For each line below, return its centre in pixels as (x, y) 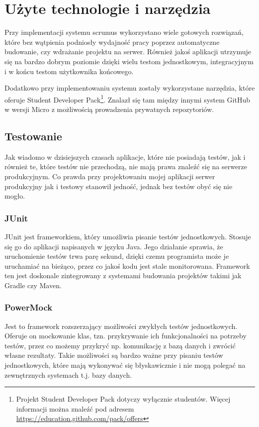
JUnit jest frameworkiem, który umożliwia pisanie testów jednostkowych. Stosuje (128, 236)
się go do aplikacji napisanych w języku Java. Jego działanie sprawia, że (114, 246)
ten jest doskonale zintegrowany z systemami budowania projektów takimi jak (123, 275)
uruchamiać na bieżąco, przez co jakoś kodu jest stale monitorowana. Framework (127, 266)
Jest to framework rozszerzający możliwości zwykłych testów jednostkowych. (121, 326)
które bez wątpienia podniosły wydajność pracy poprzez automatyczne (112, 42)
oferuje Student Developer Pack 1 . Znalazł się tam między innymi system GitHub (127, 99)
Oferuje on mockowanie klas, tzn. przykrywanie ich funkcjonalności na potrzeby (126, 336)
